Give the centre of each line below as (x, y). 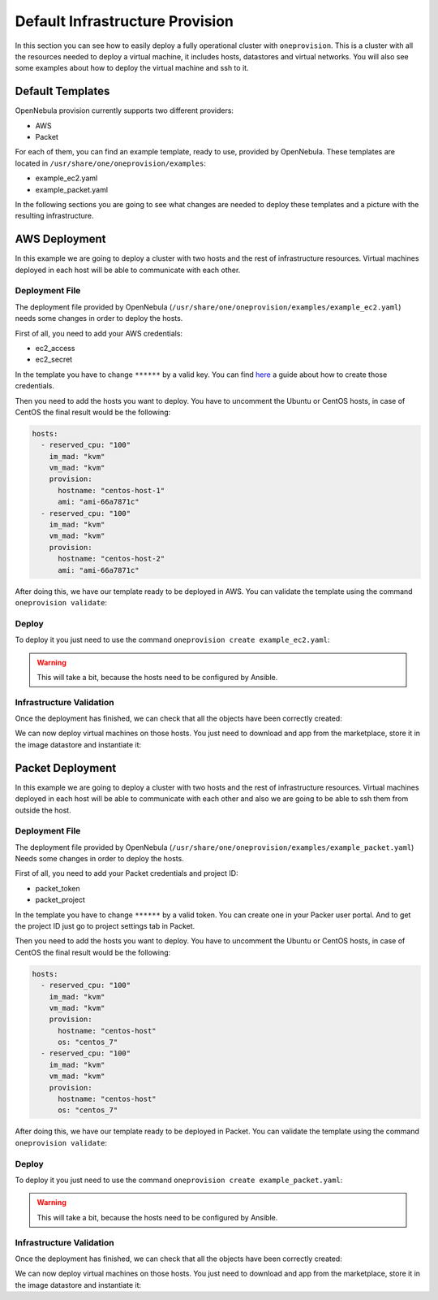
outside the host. (43, 810)
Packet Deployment (66, 768)
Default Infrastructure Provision (125, 21)
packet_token (58, 888)
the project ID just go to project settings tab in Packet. (105, 925)
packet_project (60, 900)
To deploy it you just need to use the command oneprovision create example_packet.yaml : (179, 1180)
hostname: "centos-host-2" (112, 559)
